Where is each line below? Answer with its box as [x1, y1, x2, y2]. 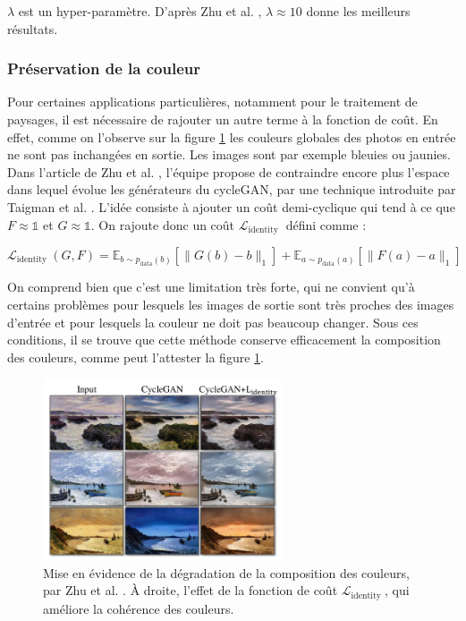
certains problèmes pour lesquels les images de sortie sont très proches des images [7, 295, 454, 314]
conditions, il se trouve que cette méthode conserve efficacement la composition [7, 330, 441, 349]
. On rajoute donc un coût [90, 215, 235, 234]
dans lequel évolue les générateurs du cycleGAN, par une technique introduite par [7, 180, 456, 199]
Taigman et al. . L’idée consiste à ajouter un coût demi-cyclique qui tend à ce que [7, 197, 455, 216]
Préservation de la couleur [7, 57, 200, 80]
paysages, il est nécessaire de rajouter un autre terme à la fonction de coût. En [7, 110, 438, 128]
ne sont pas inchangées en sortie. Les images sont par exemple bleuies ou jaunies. [7, 145, 451, 164]
